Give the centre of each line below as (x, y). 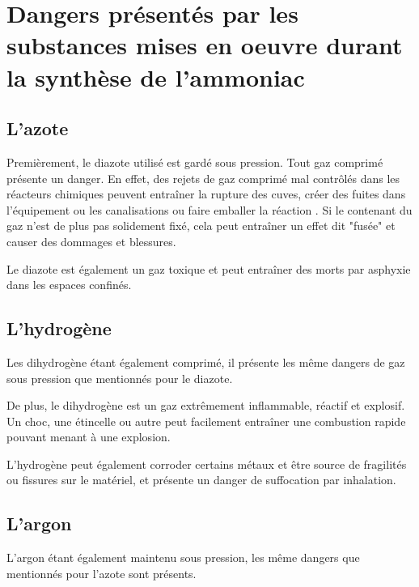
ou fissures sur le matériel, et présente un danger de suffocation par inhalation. (201, 480)
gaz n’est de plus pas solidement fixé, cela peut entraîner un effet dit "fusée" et (201, 225)
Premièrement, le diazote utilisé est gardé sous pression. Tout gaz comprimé (195, 162)
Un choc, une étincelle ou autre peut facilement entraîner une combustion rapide (206, 421)
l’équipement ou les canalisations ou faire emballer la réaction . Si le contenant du (209, 209)
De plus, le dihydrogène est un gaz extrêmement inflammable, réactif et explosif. (206, 405)
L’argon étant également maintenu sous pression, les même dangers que (183, 557)
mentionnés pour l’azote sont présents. (102, 573)
